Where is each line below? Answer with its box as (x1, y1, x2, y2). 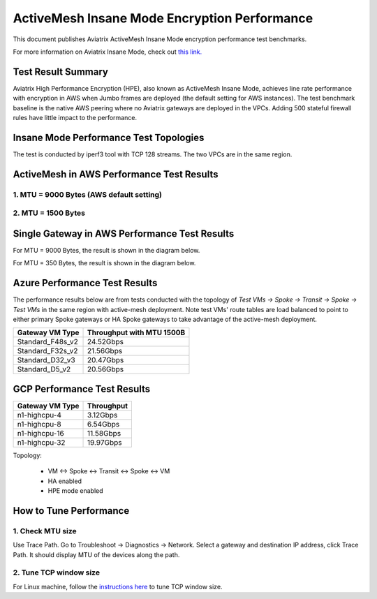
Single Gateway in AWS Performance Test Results (13, 228, 235, 239)
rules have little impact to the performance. (13, 114, 138, 122)
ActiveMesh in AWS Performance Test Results (13, 168, 219, 180)
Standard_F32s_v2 (17, 346, 78, 356)
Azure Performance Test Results (13, 277, 158, 289)
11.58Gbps (87, 428, 121, 438)
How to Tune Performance (13, 505, 130, 517)
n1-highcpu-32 (17, 437, 66, 447)
